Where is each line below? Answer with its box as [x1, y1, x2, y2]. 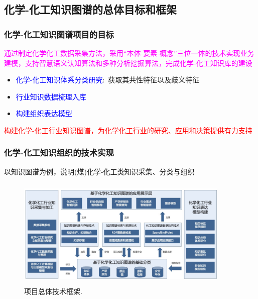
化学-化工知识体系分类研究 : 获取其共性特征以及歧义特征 [16, 74, 200, 85]
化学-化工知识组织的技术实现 [4, 146, 114, 159]
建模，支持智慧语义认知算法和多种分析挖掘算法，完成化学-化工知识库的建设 [4, 57, 252, 68]
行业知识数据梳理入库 [16, 91, 86, 102]
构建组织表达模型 [16, 108, 72, 119]
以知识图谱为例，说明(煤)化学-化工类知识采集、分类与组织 [4, 166, 195, 176]
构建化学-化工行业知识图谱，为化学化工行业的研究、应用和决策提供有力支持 [4, 125, 252, 135]
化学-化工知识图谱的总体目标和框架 [4, 2, 177, 17]
